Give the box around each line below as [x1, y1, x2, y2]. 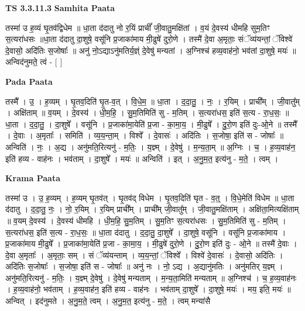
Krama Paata [5, 172, 60, 184]
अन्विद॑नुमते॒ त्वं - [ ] [5, 56, 63, 68]
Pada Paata [5, 75, 53, 87]
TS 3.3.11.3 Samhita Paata [5, 2, 115, 13]
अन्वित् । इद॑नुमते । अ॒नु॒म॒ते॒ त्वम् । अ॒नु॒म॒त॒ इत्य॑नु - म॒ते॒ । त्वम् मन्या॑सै [5, 295, 210, 307]
